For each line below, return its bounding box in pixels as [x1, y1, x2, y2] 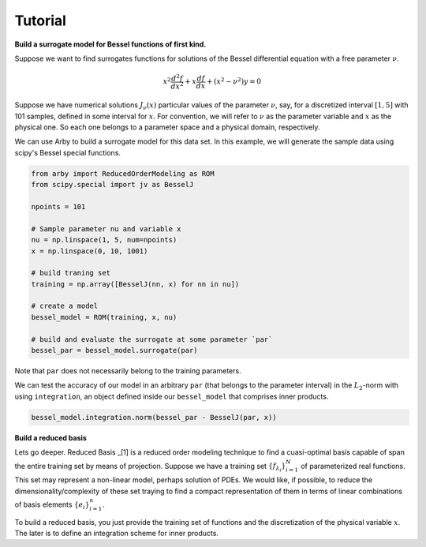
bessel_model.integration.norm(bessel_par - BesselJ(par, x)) [31, 413, 277, 421]
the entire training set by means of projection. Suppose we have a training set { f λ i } [14, 461, 286, 474]
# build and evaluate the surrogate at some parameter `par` [31, 335, 273, 343]
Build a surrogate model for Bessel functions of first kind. [14, 39, 207, 49]
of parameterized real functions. [301, 461, 405, 470]
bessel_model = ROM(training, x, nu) [31, 313, 177, 321]
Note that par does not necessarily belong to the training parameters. [14, 366, 241, 376]
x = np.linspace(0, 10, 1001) [31, 246, 148, 256]
